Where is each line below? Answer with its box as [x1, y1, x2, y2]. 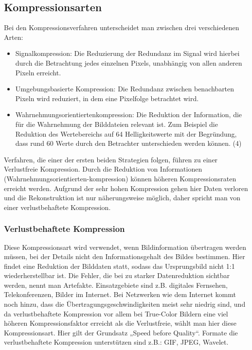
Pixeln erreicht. [15, 67, 61, 77]
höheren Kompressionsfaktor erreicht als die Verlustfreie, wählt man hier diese [4, 318, 236, 328]
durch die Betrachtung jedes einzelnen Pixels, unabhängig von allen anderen [15, 57, 242, 68]
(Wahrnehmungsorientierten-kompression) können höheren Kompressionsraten [4, 173, 236, 183]
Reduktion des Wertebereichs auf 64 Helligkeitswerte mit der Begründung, [15, 128, 237, 139]
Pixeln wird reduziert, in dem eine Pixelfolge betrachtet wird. [15, 93, 199, 103]
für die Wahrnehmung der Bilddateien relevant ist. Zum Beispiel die [15, 119, 218, 129]
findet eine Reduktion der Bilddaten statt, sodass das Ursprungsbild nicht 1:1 [4, 261, 235, 271]
